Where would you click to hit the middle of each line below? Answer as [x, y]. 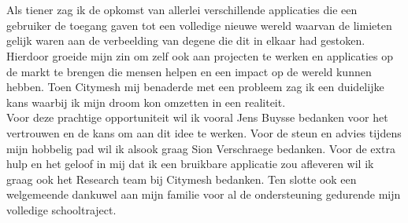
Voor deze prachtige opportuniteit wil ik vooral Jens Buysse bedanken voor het [197, 117]
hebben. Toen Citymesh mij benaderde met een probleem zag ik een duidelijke [195, 87]
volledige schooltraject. [61, 209]
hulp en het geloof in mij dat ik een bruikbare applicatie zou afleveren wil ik [190, 164]
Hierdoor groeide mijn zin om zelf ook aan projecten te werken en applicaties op [200, 55]
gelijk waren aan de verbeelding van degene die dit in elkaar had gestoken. [186, 40]
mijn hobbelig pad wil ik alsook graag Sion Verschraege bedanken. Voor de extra [201, 148]
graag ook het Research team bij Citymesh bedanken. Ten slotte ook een [182, 179]
